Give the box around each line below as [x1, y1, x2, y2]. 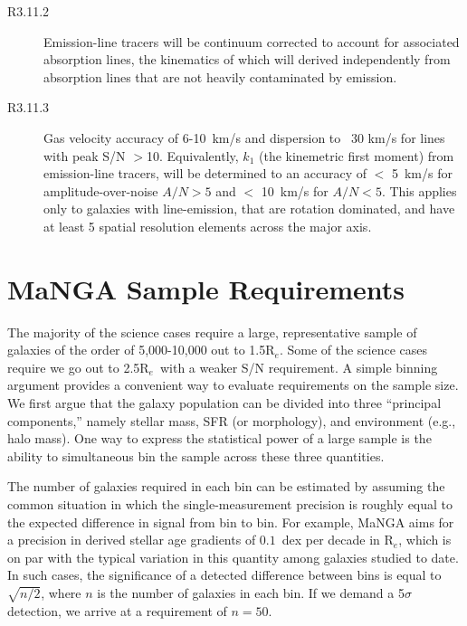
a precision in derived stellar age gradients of [7, 530, 256, 549]
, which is [398, 530, 452, 549]
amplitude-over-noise [43, 181, 158, 200]
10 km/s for [261, 181, 329, 200]
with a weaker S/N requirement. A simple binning [159, 357, 438, 376]
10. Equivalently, [146, 146, 239, 165]
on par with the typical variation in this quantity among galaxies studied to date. [7, 547, 459, 566]
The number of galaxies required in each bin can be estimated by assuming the [7, 477, 445, 496]
